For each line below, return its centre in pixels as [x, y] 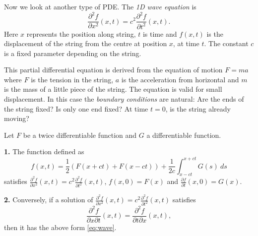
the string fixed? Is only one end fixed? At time [76, 108]
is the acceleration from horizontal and [180, 79]
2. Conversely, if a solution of [49, 200]
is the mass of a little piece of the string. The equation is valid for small [113, 89]
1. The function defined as [44, 151]
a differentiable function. [184, 135]
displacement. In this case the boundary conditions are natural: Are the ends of [124, 99]
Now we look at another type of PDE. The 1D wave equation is [100, 6]
